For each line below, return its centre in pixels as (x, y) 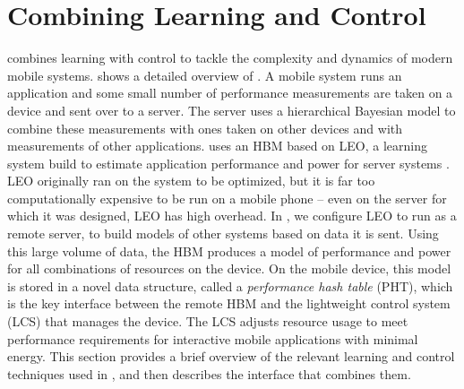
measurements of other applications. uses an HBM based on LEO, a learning (217, 146)
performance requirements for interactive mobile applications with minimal (213, 338)
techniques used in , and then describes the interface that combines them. (209, 373)
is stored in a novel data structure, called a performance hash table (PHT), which (230, 285)
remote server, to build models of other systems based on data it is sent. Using (223, 233)
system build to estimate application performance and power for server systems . (228, 163)
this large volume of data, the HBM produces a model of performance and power (229, 251)
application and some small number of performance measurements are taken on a (230, 93)
